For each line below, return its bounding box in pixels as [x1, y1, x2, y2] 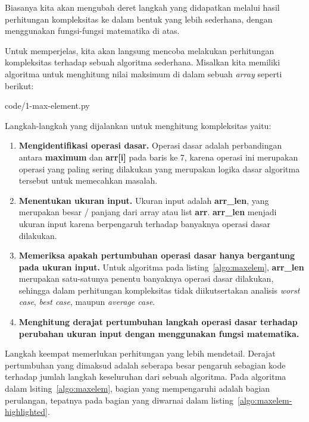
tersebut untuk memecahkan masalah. [18, 174, 158, 187]
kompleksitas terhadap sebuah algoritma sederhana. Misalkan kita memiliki [5, 56, 280, 68]
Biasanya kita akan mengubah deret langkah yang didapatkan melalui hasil [5, 1, 280, 13]
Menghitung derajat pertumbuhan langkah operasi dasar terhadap [18, 316, 298, 328]
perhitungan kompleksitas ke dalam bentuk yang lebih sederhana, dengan [5, 12, 273, 25]
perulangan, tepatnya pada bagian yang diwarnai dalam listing [5, 393, 234, 406]
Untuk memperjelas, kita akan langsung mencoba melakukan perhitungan [5, 44, 274, 56]
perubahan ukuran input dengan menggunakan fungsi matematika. [18, 327, 299, 339]
